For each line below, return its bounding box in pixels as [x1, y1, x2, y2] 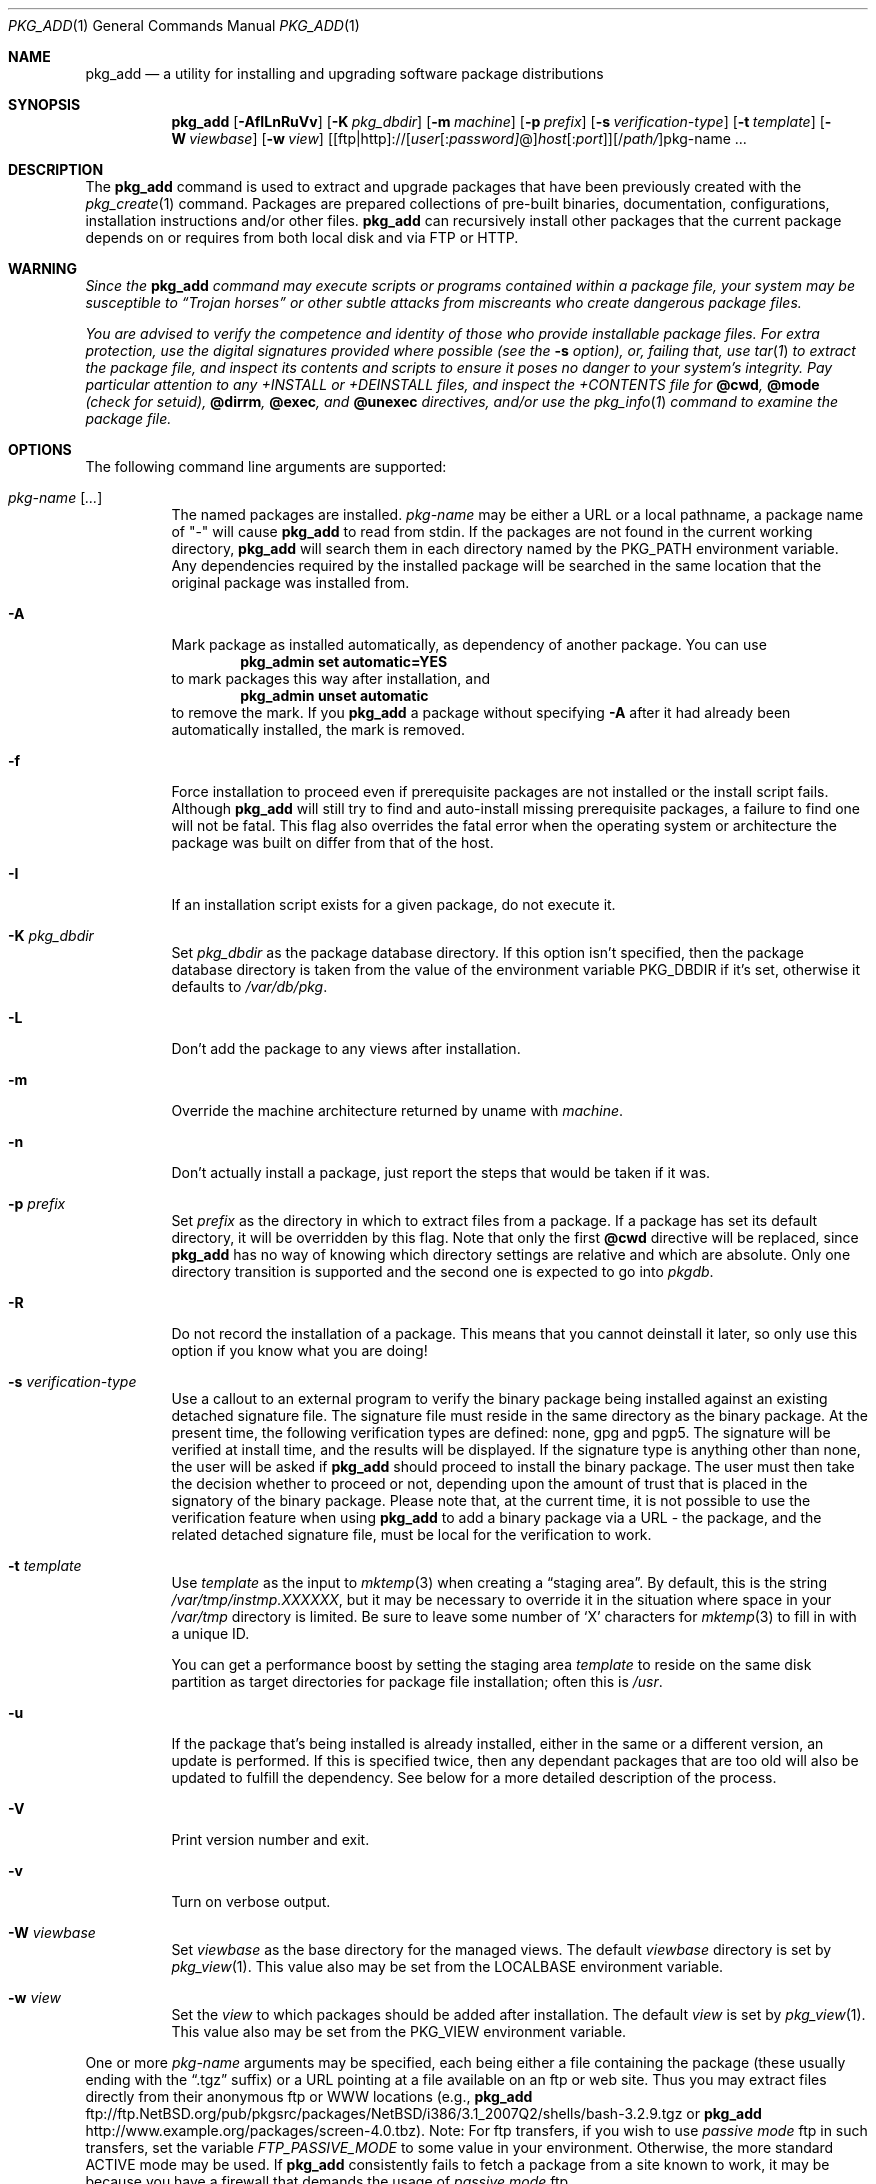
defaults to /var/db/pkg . [171, 978, 328, 995]
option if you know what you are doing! [171, 1342, 428, 1359]
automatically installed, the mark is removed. [171, 721, 466, 738]
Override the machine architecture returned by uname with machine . [171, 1102, 624, 1119]
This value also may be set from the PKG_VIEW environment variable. [171, 2023, 627, 2040]
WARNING [8, 260, 77, 277]
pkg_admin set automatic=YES [240, 653, 448, 670]
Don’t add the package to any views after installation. [171, 1040, 521, 1057]
